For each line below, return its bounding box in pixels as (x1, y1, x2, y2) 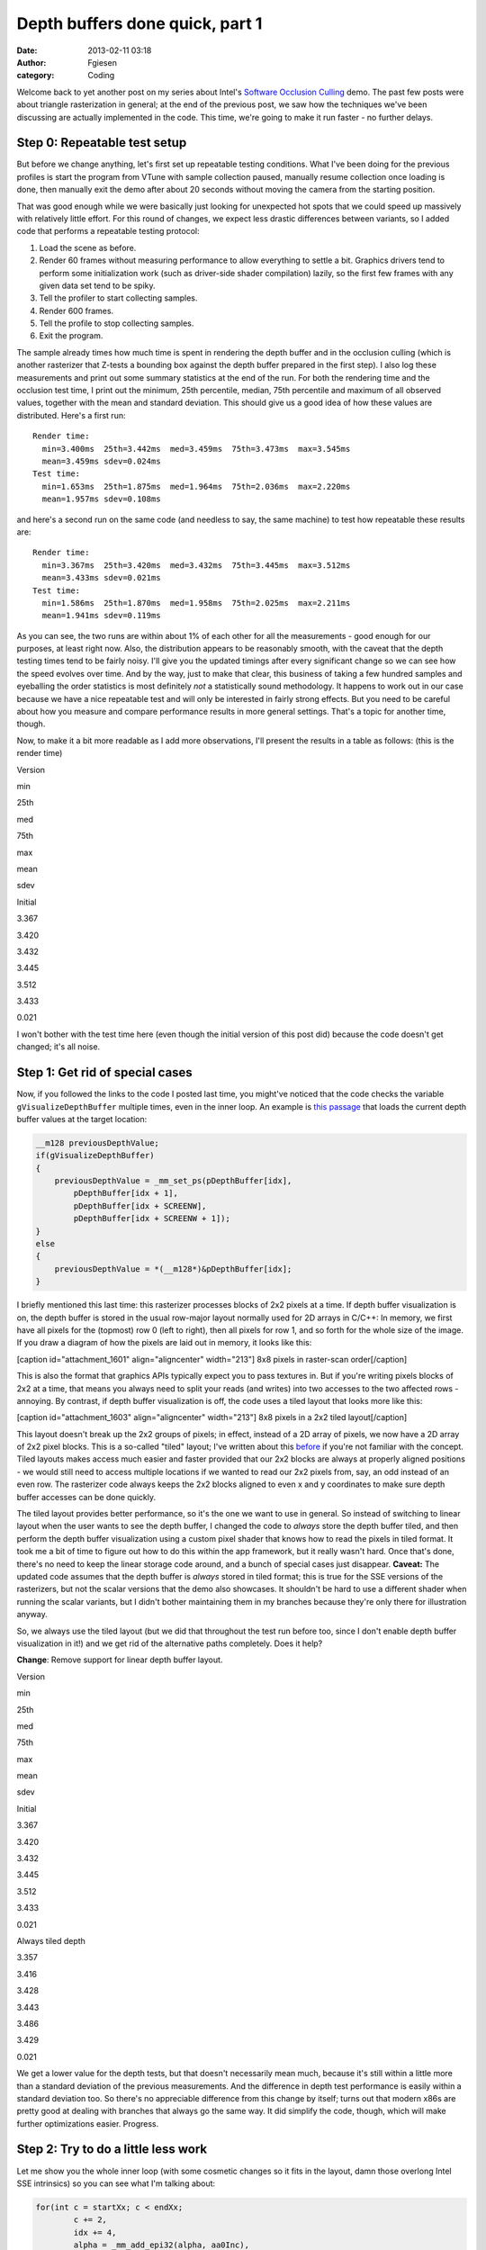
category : (16, 70, 55, 81)
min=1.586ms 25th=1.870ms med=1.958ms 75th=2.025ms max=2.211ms (41, 598, 351, 607)
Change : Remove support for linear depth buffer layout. (16, 1654, 223, 1665)
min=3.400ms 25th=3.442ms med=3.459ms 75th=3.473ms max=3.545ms (41, 444, 351, 454)
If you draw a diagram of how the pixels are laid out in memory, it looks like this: (16, 1337, 312, 1348)
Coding (87, 70, 115, 81)
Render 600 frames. (39, 305, 114, 316)
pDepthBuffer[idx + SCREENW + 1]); (73, 1213, 231, 1224)
